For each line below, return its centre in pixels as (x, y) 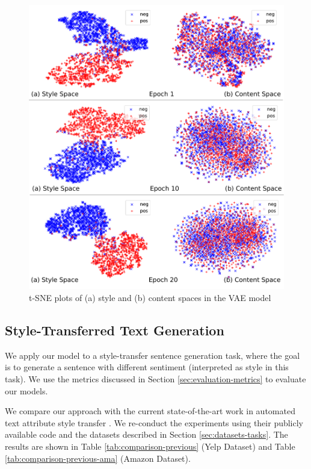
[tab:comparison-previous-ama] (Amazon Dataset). (98, 458)
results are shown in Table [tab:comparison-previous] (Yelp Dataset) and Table (150, 446)
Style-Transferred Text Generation (115, 330)
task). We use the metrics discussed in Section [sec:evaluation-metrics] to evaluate (155, 379)
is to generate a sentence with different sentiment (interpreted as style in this (147, 367)
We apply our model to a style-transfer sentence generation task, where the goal (152, 355)
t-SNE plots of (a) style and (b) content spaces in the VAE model (150, 298)
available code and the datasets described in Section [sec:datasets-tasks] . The (146, 434)
